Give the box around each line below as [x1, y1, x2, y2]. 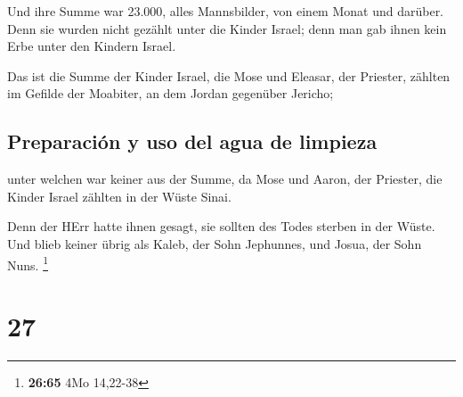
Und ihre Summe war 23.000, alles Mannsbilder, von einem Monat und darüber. [7, 2, 444, 20]
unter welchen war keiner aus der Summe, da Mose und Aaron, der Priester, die [7, 170, 443, 188]
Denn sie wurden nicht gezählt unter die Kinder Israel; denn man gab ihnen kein [7, 19, 447, 37]
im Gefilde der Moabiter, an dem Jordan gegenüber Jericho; [7, 84, 334, 103]
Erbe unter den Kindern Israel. [7, 37, 176, 55]
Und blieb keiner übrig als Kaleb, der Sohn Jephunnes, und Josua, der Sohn [7, 234, 422, 252]
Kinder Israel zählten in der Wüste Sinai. [7, 186, 231, 205]
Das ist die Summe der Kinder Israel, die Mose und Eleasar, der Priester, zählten [7, 66, 451, 85]
